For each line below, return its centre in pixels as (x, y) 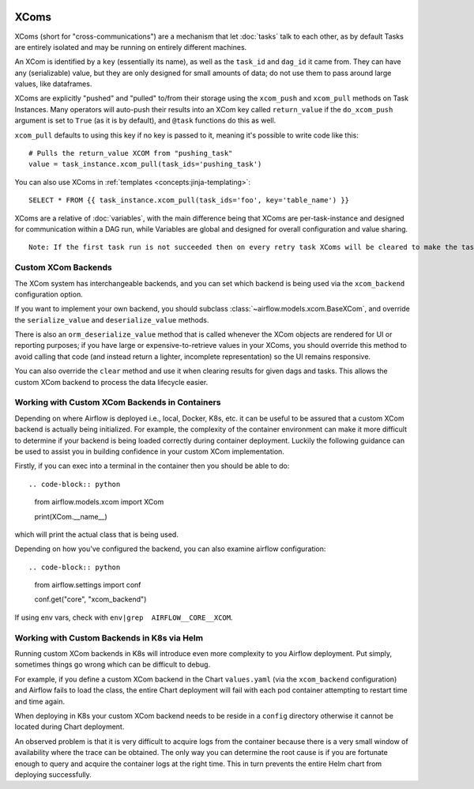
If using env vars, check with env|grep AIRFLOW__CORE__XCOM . (124, 617)
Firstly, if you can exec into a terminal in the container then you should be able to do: (152, 466)
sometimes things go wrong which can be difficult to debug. (113, 665)
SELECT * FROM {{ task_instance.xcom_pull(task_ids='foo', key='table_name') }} (189, 200)
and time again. (39, 701)
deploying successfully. (53, 774)
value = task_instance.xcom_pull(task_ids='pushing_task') (145, 164)
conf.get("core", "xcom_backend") (90, 599)
